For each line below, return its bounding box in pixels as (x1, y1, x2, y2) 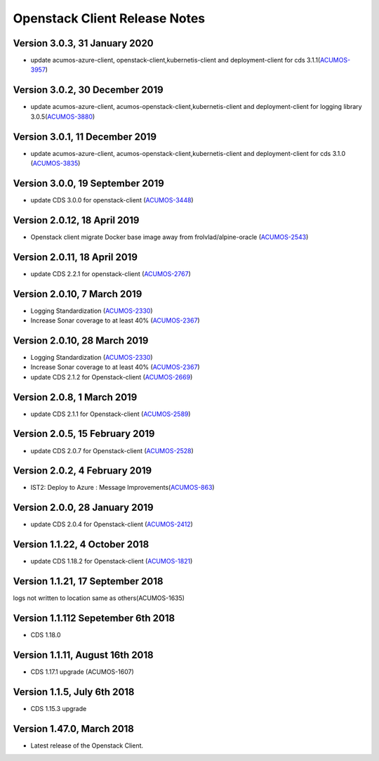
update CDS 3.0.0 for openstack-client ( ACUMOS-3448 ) (30, 195, 194, 204)
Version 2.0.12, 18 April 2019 (13, 214, 140, 226)
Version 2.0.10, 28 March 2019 (13, 334, 149, 346)
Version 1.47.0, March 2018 (13, 722, 135, 734)
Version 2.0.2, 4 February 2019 (13, 464, 152, 477)
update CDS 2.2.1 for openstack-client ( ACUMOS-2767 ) (30, 269, 191, 278)
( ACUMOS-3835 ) (30, 159, 81, 168)
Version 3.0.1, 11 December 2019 (13, 131, 157, 143)
